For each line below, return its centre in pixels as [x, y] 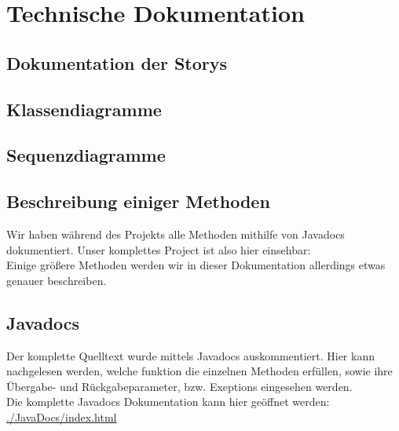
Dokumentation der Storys [117, 62]
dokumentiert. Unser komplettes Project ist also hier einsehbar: [159, 249]
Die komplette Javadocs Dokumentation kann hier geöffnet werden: [168, 402]
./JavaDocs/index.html [62, 416]
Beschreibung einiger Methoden [138, 201]
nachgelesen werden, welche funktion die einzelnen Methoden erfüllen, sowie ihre [199, 371]
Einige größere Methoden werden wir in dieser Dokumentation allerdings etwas [196, 265]
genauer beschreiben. [57, 280]
